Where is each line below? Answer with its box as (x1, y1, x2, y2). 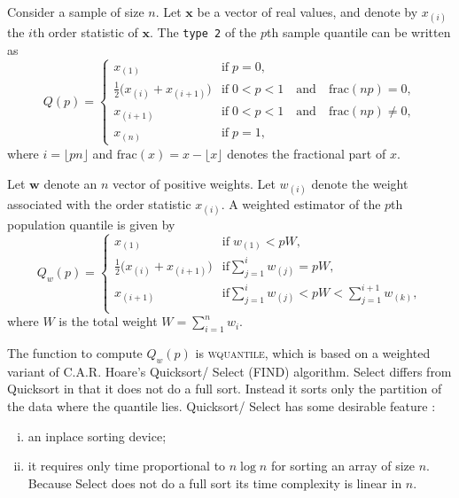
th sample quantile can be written (267, 23, 451, 42)
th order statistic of (32, 23, 138, 42)
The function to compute (7, 344, 143, 362)
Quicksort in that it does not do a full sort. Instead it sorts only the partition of (7, 379, 442, 398)
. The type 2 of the (149, 23, 257, 42)
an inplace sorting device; (27, 426, 167, 445)
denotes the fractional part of (227, 144, 386, 162)
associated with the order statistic (7, 194, 191, 213)
